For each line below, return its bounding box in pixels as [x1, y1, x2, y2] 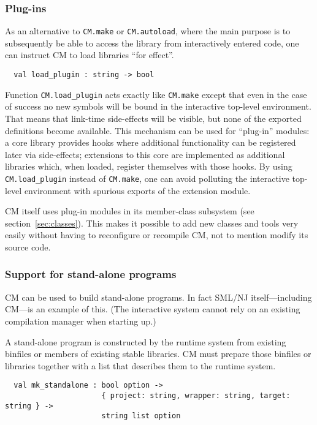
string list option [101, 412, 181, 421]
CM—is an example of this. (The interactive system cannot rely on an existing [5, 303, 300, 315]
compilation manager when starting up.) [5, 314, 156, 327]
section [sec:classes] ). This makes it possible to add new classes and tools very [5, 216, 299, 229]
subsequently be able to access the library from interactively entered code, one [5, 36, 299, 49]
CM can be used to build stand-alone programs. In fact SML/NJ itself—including [5, 290, 312, 303]
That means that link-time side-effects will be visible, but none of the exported [5, 111, 302, 124]
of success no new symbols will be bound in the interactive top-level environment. [5, 100, 311, 113]
